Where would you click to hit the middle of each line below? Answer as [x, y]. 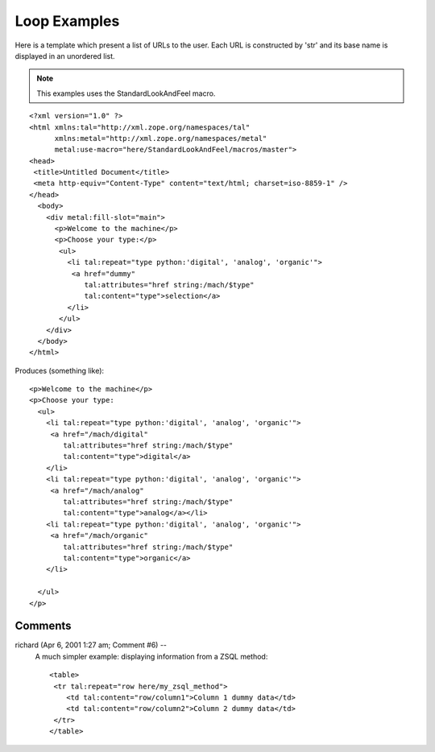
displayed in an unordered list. [65, 56]
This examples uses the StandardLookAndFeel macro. [126, 93]
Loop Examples [67, 21]
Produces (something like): [60, 370]
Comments [43, 626]
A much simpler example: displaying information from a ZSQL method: [151, 656]
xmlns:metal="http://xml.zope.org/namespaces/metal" [161, 138]
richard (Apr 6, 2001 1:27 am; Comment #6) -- [91, 645]
